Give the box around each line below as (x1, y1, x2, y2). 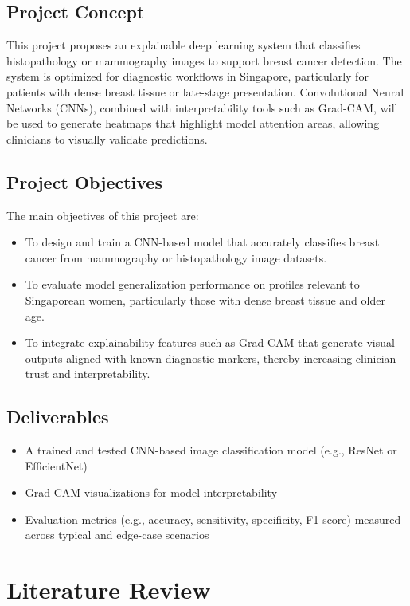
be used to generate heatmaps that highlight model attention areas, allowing (6, 115, 380, 132)
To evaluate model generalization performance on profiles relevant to (25, 276, 360, 293)
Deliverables (6, 404, 109, 429)
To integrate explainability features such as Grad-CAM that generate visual (25, 334, 395, 351)
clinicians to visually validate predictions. (6, 130, 208, 147)
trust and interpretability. (25, 365, 150, 382)
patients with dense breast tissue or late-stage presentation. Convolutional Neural (6, 83, 404, 100)
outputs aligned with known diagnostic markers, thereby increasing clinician (25, 349, 396, 366)
